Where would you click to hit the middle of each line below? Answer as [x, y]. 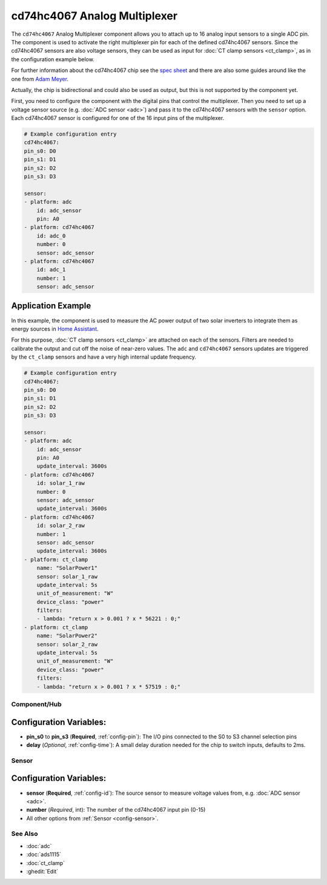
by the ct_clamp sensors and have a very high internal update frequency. [104, 357]
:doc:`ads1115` [44, 855]
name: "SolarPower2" [67, 636]
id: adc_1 [51, 270]
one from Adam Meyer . [40, 79]
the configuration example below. [53, 59]
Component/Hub [36, 704]
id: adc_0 [51, 236]
